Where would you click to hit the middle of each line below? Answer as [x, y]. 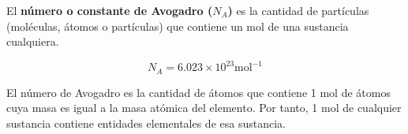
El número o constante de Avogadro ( [110, 10]
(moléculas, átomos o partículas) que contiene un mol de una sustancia [178, 26]
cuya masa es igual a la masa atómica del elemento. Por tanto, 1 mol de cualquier [204, 108]
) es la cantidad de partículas [298, 10]
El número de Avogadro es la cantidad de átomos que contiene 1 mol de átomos [198, 92]
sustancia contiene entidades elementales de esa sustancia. [146, 123]
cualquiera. [33, 41]
